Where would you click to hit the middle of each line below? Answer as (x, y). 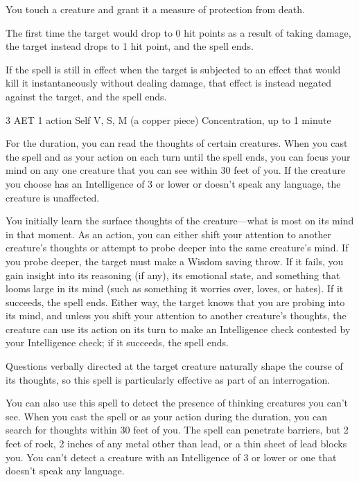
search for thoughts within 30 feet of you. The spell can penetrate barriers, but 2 (177, 430)
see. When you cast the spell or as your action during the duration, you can (167, 416)
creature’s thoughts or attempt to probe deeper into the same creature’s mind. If (177, 248)
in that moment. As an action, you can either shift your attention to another (169, 234)
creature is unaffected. (53, 197)
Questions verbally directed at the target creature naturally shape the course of (174, 366)
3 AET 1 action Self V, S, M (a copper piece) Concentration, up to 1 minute (168, 119)
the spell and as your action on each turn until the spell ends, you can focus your (178, 156)
